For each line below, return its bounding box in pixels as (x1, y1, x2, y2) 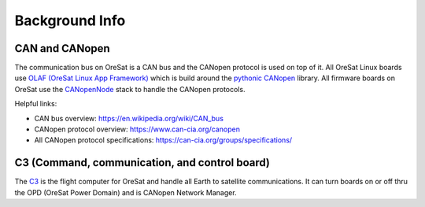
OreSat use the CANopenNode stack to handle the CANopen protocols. (14, 84, 246, 94)
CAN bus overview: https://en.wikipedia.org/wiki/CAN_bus (34, 113, 224, 123)
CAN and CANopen (14, 42, 110, 55)
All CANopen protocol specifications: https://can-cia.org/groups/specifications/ (34, 135, 293, 145)
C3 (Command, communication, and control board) (14, 156, 271, 169)
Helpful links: (14, 99, 57, 109)
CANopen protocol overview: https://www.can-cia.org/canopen (34, 124, 240, 134)
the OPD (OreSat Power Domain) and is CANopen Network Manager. (14, 187, 237, 197)
